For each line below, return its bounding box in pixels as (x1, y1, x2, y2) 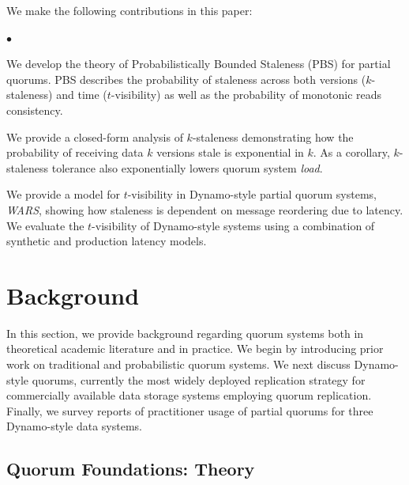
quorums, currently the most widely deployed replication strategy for (32, 371, 366, 388)
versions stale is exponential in (156, 144, 304, 161)
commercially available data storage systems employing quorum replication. (6, 387, 372, 404)
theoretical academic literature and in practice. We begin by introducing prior (6, 340, 384, 357)
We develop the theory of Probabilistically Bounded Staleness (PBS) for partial (6, 55, 391, 72)
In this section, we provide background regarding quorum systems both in (6, 324, 364, 341)
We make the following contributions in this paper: (6, 2, 253, 18)
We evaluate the (6, 217, 84, 233)
